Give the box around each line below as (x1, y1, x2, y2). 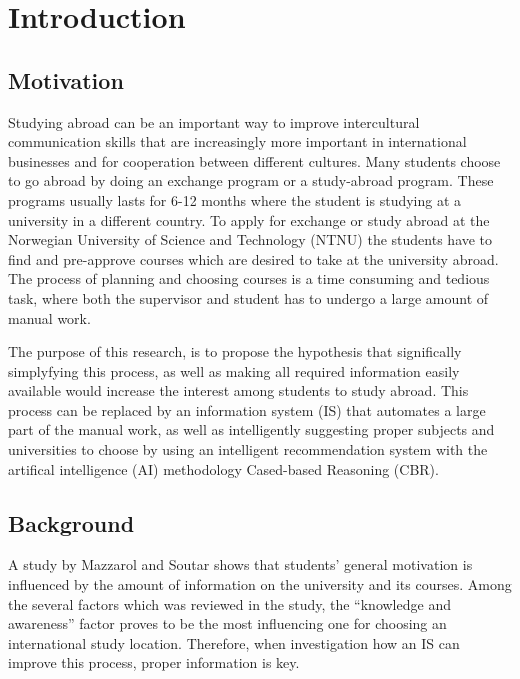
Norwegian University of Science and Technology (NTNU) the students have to (8, 229, 493, 250)
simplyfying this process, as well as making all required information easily (8, 360, 460, 381)
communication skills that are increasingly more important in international (8, 131, 467, 152)
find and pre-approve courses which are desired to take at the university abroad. (8, 248, 499, 269)
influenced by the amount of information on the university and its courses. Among (8, 574, 512, 595)
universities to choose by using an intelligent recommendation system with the (8, 439, 488, 460)
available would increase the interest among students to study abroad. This (8, 380, 469, 401)
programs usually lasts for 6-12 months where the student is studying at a (8, 189, 462, 210)
